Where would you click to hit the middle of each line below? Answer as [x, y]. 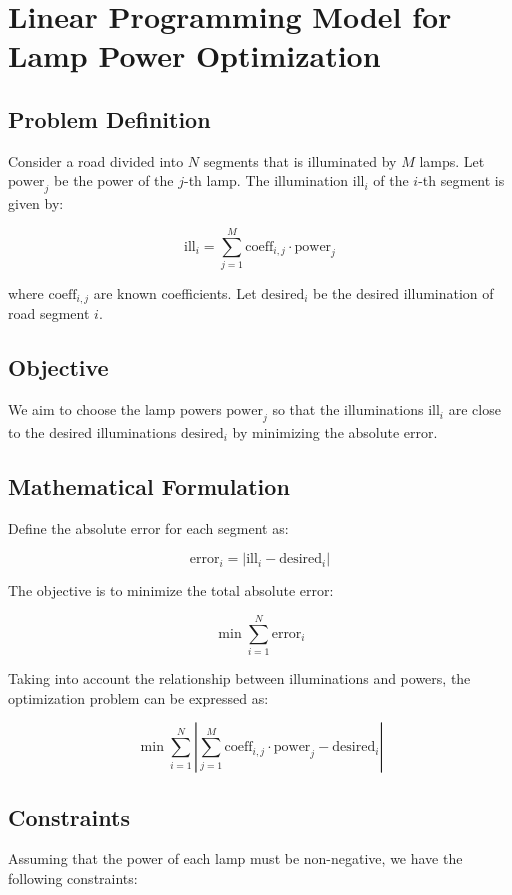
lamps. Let [452, 160]
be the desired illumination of [403, 292]
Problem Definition [109, 118]
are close [474, 409]
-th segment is [461, 180]
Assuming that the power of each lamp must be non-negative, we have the [235, 858]
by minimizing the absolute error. [335, 431]
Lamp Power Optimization [194, 55]
